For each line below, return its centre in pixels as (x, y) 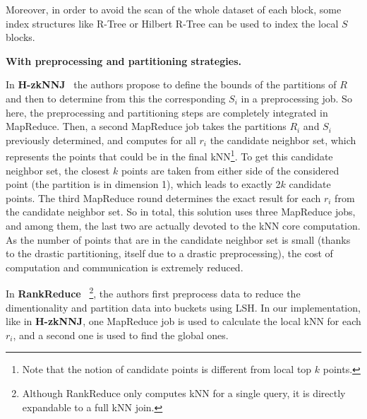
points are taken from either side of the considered (230, 170)
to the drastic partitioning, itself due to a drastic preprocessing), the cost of (169, 253)
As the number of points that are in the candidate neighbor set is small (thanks (178, 239)
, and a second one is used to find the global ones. (121, 335)
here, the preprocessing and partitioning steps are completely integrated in (167, 112)
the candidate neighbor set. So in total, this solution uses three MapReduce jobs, (181, 212)
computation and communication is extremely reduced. (125, 267)
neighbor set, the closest (58, 170)
